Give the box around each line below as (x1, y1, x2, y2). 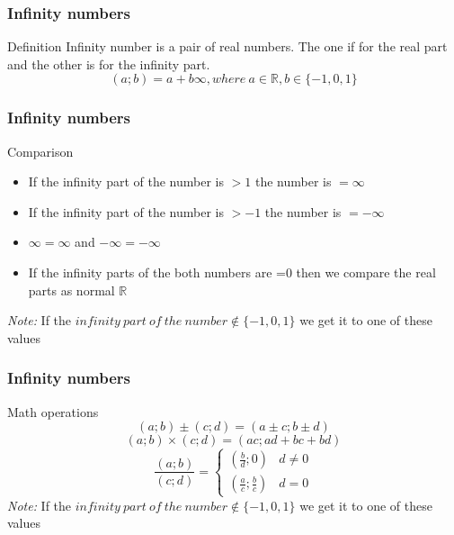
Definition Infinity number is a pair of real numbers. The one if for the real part (7, 37, 448, 56)
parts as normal (28, 280, 115, 299)
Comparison (7, 141, 74, 160)
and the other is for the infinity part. (7, 54, 210, 73)
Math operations (7, 402, 99, 421)
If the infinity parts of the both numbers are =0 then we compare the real (28, 263, 436, 281)
